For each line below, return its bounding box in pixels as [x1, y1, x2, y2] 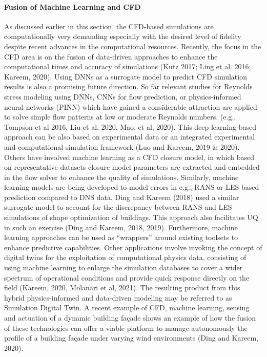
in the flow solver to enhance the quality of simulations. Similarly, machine [4, 171, 239, 182]
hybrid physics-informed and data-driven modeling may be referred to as [4, 292, 232, 303]
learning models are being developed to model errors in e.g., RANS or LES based [4, 182, 259, 192]
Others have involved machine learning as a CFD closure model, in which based [4, 151, 255, 162]
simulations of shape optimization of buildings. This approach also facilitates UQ [4, 212, 258, 223]
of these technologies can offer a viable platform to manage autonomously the [4, 322, 248, 333]
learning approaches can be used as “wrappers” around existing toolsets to [4, 232, 238, 243]
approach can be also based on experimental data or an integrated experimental [4, 131, 255, 142]
